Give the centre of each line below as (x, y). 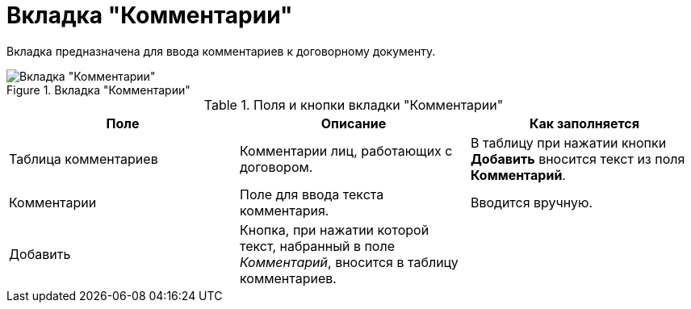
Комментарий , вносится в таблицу (349, 262)
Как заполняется (584, 123)
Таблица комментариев (84, 159)
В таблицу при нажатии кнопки (568, 142)
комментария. (284, 210)
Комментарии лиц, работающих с (346, 150)
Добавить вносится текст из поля (578, 159)
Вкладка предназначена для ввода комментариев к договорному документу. (221, 51)
